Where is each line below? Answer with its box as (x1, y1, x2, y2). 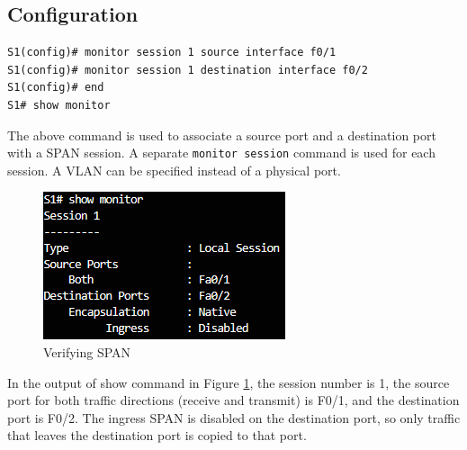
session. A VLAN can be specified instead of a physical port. (7, 160, 341, 179)
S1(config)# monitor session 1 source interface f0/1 (7, 46, 337, 59)
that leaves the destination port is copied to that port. (7, 426, 307, 445)
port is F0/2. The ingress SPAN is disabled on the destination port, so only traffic (7, 408, 461, 427)
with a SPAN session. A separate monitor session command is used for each (7, 143, 436, 162)
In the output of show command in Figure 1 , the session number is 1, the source (7, 373, 450, 391)
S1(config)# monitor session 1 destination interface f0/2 (7, 63, 368, 76)
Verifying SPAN (43, 343, 131, 362)
